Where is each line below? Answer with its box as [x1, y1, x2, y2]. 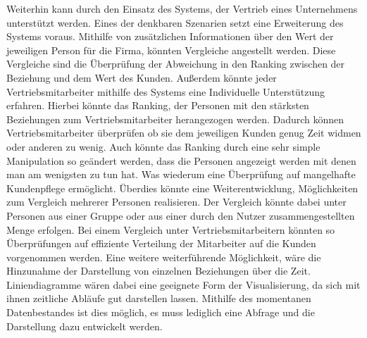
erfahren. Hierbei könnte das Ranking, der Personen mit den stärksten [6, 98, 309, 113]
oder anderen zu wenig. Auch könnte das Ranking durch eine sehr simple [6, 139, 321, 154]
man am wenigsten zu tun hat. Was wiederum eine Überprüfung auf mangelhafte [6, 167, 356, 182]
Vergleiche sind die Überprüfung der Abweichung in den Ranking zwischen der [6, 56, 345, 71]
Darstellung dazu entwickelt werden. [6, 318, 163, 333]
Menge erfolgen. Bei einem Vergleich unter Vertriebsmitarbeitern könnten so [6, 222, 335, 237]
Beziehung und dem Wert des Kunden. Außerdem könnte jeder [6, 70, 277, 84]
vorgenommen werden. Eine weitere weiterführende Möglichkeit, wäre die [6, 249, 321, 264]
